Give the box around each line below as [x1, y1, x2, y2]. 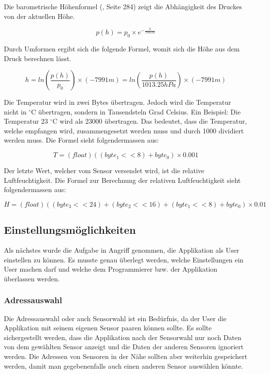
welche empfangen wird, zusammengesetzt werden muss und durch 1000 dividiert [4, 125, 244, 135]
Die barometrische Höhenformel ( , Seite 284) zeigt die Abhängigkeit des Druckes [4, 1, 242, 11]
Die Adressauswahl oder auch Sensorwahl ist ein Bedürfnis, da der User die [4, 313, 227, 323]
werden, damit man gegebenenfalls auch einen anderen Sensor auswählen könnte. [4, 360, 243, 371]
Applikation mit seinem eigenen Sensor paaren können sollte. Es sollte [4, 323, 212, 333]
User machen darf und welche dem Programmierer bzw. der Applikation [4, 264, 218, 274]
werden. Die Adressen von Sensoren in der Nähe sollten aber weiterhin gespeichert [4, 351, 247, 361]
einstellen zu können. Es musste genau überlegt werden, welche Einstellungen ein [4, 254, 244, 264]
